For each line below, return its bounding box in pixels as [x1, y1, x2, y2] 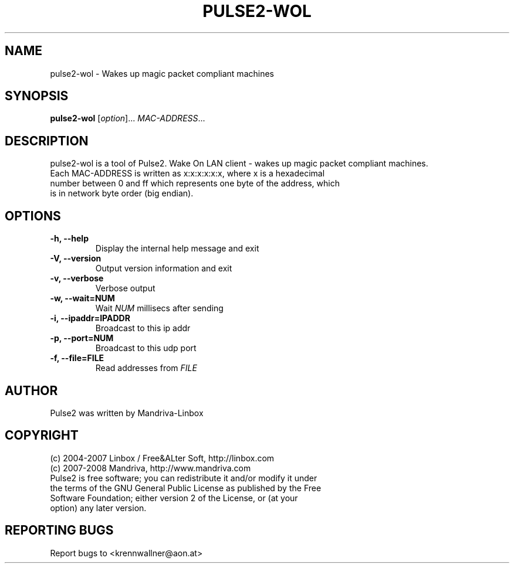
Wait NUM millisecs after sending [95, 303, 224, 314]
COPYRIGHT [5, 428, 79, 443]
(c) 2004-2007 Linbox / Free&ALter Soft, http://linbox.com [50, 453, 275, 463]
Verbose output [95, 283, 155, 294]
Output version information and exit [95, 263, 232, 274]
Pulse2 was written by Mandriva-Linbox [50, 407, 204, 418]
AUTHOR [5, 383, 58, 398]
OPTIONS [5, 208, 61, 223]
